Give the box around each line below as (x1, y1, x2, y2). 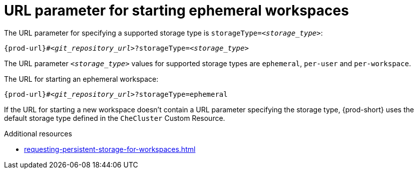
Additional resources (4, 129, 72, 138)
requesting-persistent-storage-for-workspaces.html (24, 144, 196, 153)
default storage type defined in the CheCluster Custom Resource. (4, 113, 225, 122)
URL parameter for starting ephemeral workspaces (4, 2, 349, 19)
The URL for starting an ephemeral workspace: (4, 74, 159, 83)
